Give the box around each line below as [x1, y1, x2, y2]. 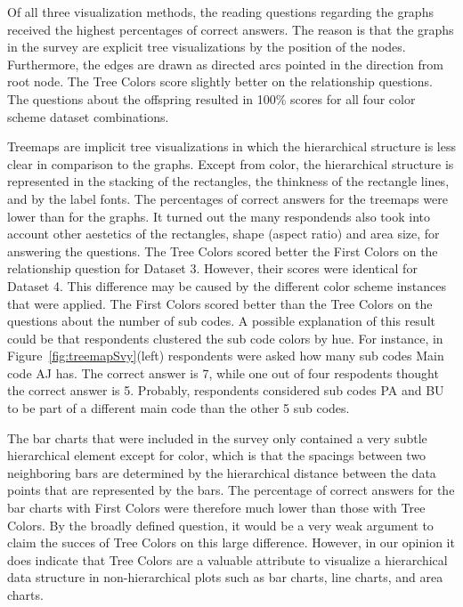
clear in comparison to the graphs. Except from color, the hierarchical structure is [7, 154, 454, 173]
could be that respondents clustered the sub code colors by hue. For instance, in [7, 328, 443, 347]
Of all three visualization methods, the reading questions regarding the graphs [7, 3, 434, 20]
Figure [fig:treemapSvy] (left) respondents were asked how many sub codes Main [7, 346, 444, 365]
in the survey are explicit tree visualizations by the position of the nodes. [7, 37, 406, 56]
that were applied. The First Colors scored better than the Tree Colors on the [7, 294, 433, 312]
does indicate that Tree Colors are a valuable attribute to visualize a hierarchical [7, 550, 448, 569]
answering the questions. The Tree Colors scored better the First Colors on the [7, 241, 438, 260]
